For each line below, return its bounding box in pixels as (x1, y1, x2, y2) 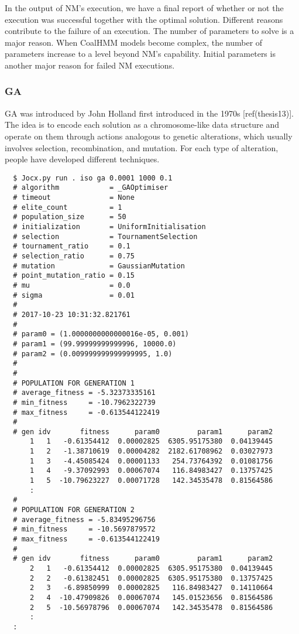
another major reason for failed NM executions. (5, 59, 175, 71)
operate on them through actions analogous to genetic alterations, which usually (5, 129, 293, 142)
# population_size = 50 (13, 213, 126, 221)
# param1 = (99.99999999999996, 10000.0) (13, 339, 177, 348)
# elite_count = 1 (13, 203, 122, 212)
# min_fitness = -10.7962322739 (13, 398, 156, 407)
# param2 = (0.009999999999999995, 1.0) (13, 349, 173, 358)
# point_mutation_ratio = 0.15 (13, 271, 135, 280)
